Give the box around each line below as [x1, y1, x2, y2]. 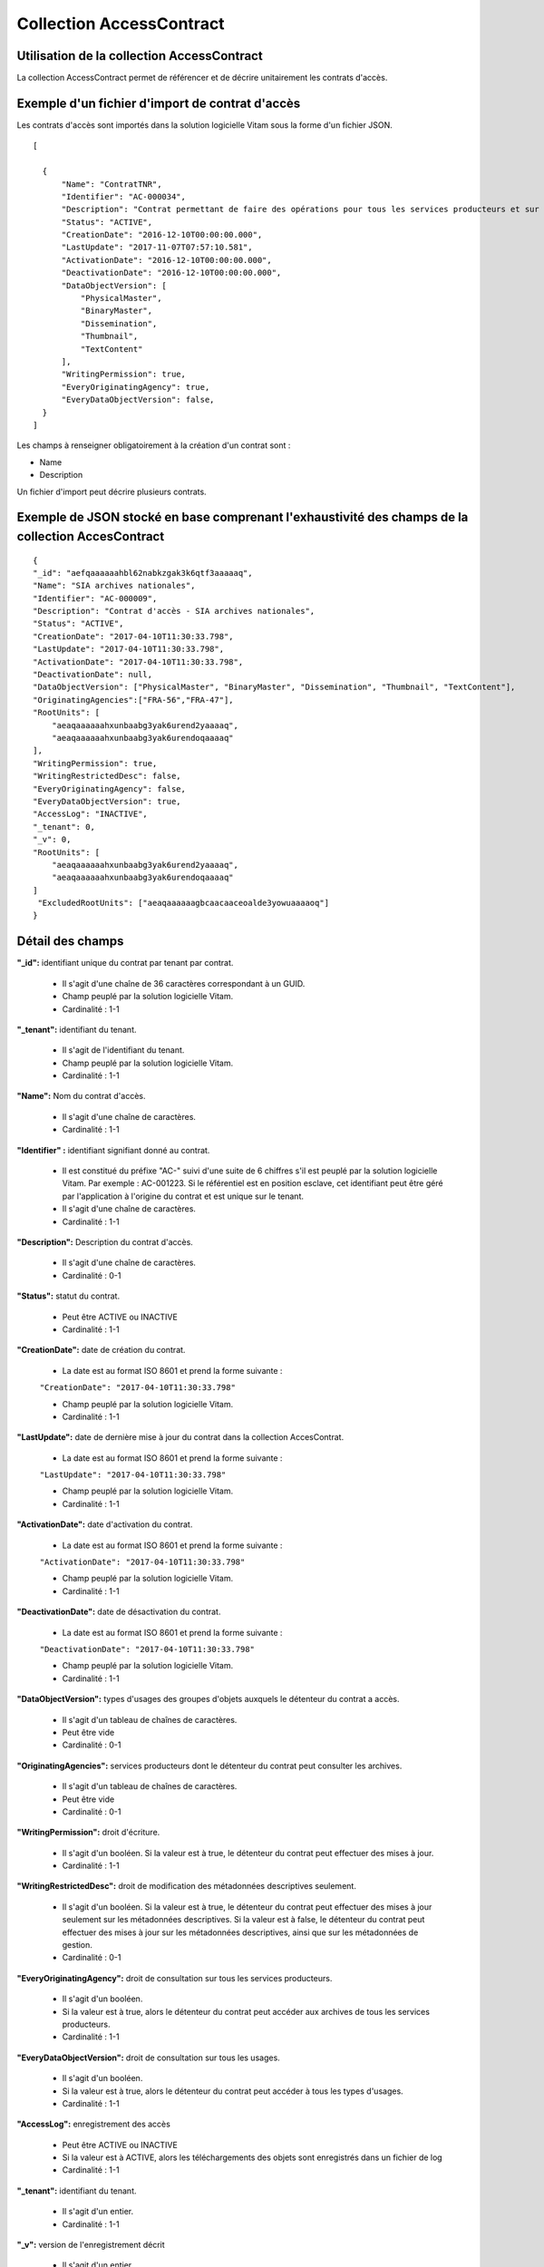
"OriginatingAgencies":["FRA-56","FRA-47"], [33, 695, 235, 705]
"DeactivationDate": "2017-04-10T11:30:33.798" [39, 1644, 256, 1654]
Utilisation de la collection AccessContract [16, 48, 263, 63]
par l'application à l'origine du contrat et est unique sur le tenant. [62, 1191, 304, 1202]
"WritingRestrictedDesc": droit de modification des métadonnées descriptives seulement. [16, 1881, 357, 1892]
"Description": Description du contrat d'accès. [16, 1237, 194, 1247]
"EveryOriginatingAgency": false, [33, 783, 186, 793]
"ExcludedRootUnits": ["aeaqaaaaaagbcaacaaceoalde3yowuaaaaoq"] [37, 898, 330, 909]
